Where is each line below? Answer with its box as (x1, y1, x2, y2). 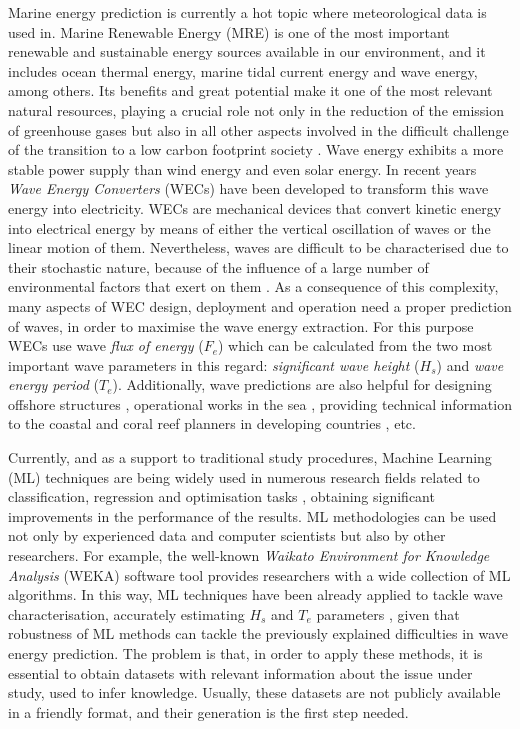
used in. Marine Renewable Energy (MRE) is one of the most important (8, 21, 450, 42)
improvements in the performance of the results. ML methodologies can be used (8, 505, 497, 526)
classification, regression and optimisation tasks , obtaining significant (8, 486, 435, 507)
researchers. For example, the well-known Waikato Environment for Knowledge (8, 545, 490, 566)
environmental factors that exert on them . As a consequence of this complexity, (8, 276, 499, 297)
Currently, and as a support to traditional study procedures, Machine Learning (8, 447, 492, 468)
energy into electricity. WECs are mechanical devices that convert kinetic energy (8, 197, 502, 218)
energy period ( (8, 374, 99, 395)
